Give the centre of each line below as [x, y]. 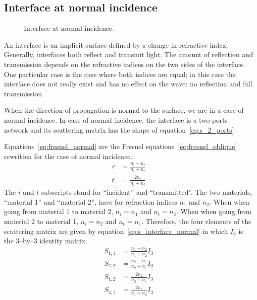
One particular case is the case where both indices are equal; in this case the [120, 74]
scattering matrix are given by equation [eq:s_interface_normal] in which [116, 231]
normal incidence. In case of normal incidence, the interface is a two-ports [116, 119]
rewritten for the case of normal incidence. [68, 156]
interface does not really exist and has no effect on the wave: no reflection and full [128, 84]
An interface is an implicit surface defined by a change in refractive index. [116, 44]
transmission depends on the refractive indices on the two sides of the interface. [125, 64]
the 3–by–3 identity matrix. [46, 241]
